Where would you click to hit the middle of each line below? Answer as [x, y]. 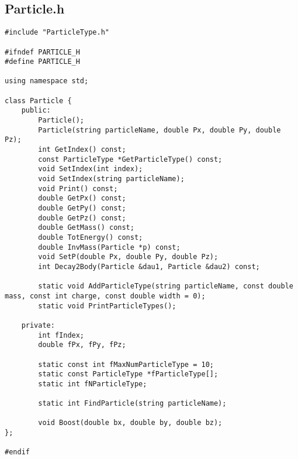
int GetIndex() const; [82, 150]
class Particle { [38, 101]
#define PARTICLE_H [42, 62]
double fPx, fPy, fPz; [82, 345]
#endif [17, 452]
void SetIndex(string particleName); [111, 179]
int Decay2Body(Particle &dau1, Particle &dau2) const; [149, 266]
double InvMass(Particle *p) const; [109, 247]
